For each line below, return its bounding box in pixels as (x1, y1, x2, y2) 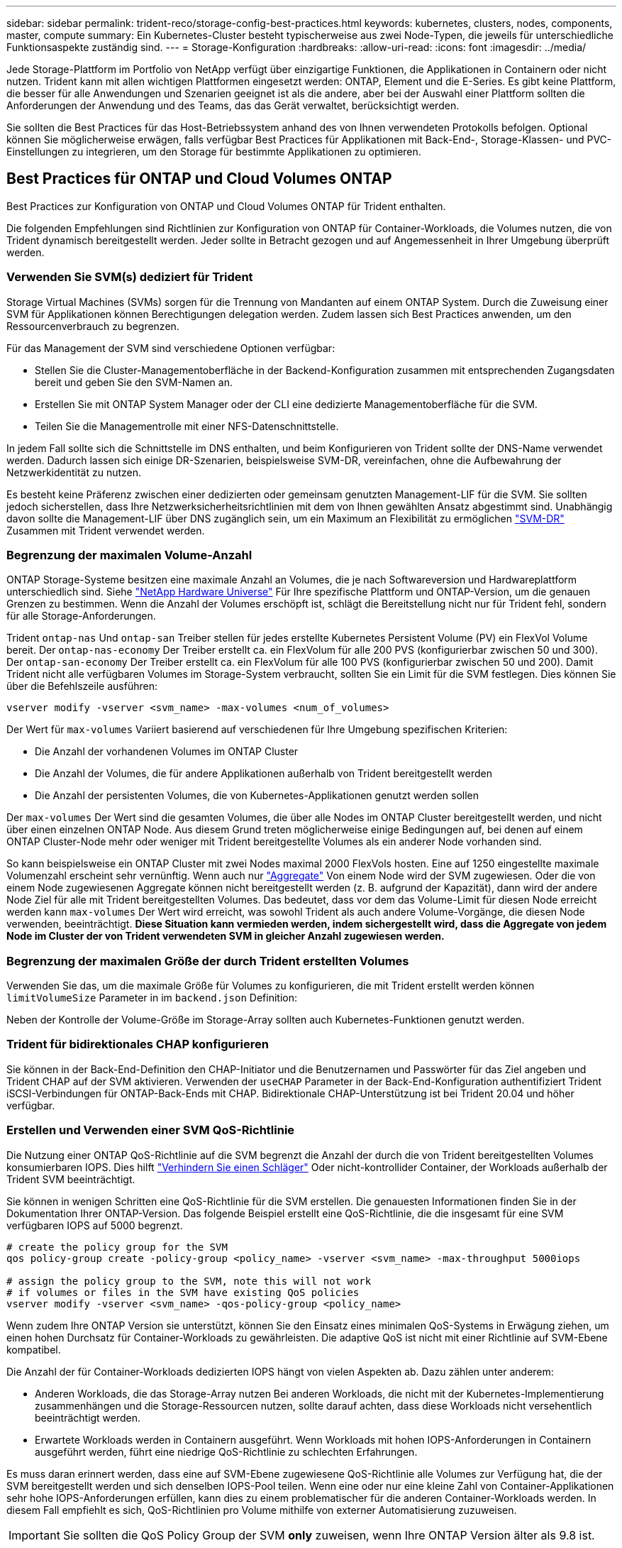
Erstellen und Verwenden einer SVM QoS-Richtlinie (6, 1123, 295, 1138)
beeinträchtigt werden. (35, 1411, 141, 1424)
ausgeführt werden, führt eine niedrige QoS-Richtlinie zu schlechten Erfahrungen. (35, 1445, 418, 1458)
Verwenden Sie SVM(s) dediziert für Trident (6, 270, 253, 285)
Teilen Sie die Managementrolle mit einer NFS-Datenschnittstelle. (35, 419, 339, 432)
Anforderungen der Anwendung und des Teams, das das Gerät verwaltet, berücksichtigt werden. (6, 99, 460, 111)
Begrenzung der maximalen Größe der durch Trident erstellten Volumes (6, 953, 409, 968)
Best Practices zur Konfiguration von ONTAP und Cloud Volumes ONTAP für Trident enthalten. (6, 199, 446, 212)
